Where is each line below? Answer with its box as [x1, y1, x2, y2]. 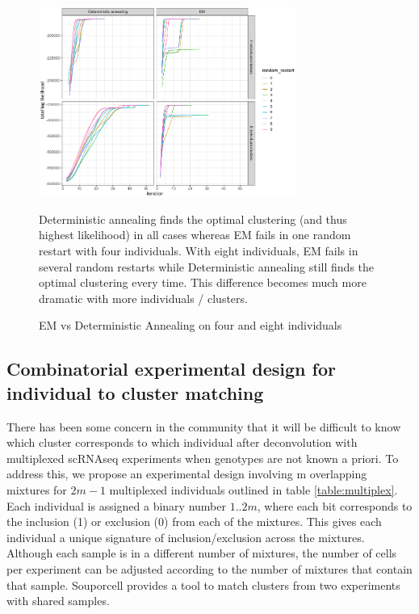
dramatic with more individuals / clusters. [39, 289, 248, 306]
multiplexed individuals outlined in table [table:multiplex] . [109, 482, 398, 498]
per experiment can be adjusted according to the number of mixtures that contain [6, 560, 413, 577]
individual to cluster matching [6, 380, 264, 405]
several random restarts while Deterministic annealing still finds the [39, 258, 375, 275]
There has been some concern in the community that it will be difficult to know [6, 418, 401, 435]
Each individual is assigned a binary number [6, 497, 226, 514]
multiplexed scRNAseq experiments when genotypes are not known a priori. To [6, 449, 399, 466]
